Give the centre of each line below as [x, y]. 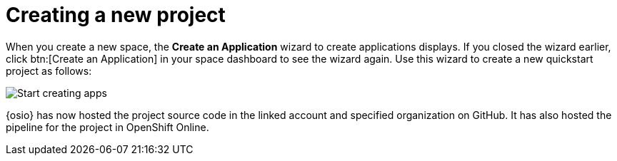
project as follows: [49, 71]
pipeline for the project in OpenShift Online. [107, 127]
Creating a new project [116, 15]
